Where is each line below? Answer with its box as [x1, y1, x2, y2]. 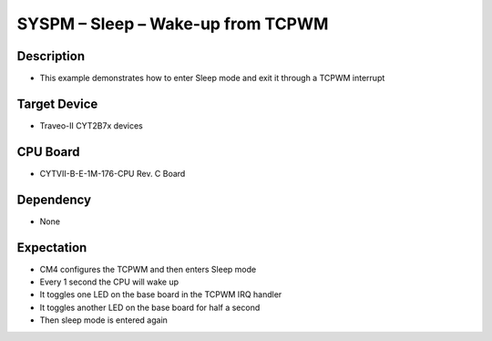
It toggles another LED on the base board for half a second [39, 302, 261, 313]
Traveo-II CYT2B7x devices [39, 119, 143, 131]
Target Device [16, 96, 98, 111]
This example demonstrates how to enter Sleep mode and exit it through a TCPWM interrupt [39, 73, 385, 84]
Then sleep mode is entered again [39, 315, 169, 325]
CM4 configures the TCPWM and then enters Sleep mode [39, 263, 257, 274]
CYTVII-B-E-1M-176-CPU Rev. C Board [39, 168, 186, 179]
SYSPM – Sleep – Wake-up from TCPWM [16, 14, 329, 34]
